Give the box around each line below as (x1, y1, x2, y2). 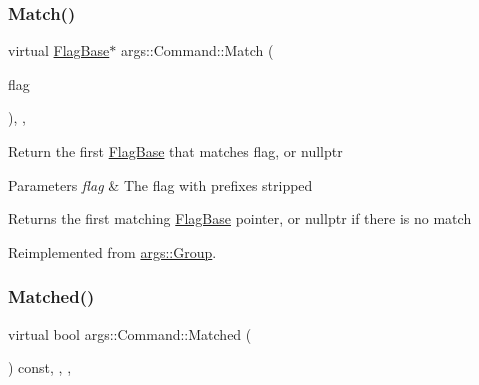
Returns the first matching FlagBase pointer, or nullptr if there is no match (8, 208, 472, 229)
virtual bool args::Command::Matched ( (8, 323, 252, 344)
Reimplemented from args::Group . (8, 241, 217, 262)
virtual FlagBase (8, 40, 110, 61)
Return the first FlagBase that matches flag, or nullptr (8, 141, 343, 161)
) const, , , (8, 357, 72, 378)
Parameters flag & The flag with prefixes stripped (8, 174, 313, 195)
